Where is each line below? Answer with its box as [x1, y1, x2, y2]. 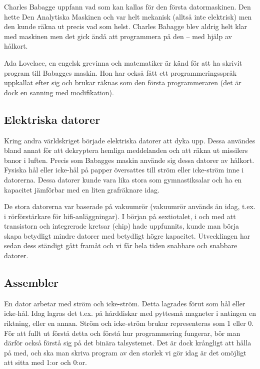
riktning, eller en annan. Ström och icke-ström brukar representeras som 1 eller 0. [4, 318, 254, 328]
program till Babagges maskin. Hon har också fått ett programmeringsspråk [4, 67, 237, 78]
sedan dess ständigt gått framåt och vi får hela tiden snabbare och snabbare [4, 240, 237, 251]
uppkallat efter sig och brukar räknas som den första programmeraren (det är [4, 77, 241, 88]
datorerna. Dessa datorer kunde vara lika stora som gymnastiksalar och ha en [4, 174, 242, 184]
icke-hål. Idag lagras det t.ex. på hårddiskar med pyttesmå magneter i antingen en [4, 308, 256, 318]
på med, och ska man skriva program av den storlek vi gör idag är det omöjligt [4, 347, 246, 357]
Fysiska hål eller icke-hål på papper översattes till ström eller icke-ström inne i [4, 164, 244, 175]
